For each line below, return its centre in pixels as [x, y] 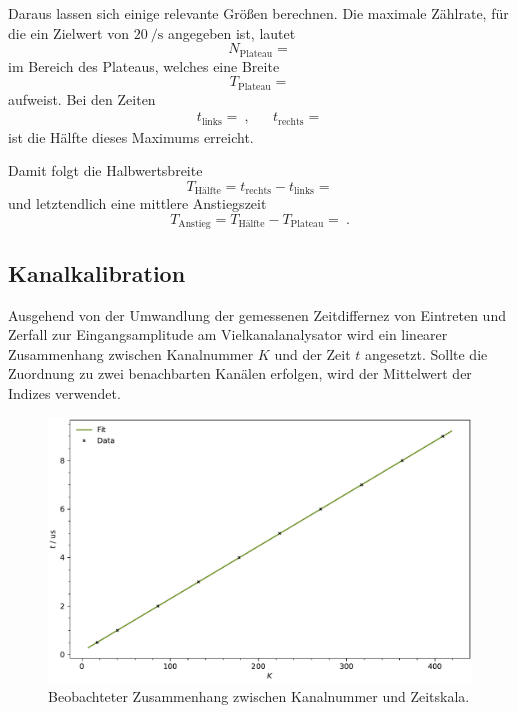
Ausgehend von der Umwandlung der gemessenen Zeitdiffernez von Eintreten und [257, 314]
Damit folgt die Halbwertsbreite [105, 170]
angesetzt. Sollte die [426, 353]
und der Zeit [312, 353]
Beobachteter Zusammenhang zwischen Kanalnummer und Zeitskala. [259, 696]
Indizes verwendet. [64, 393]
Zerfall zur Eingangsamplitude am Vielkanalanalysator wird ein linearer [228, 334]
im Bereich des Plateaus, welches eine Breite [144, 65]
